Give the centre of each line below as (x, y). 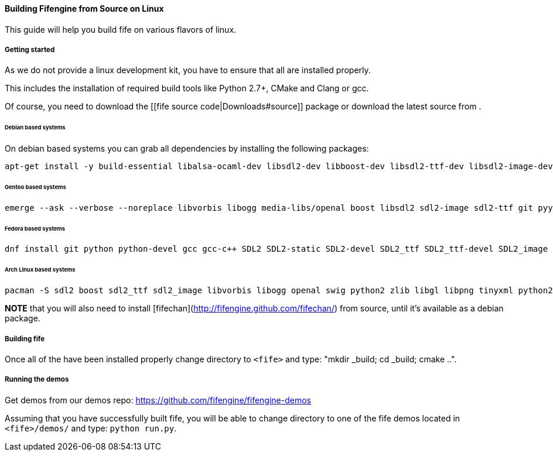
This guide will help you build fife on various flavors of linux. (121, 29)
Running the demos (37, 380)
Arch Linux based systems (40, 270)
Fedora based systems (35, 228)
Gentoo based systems (35, 187)
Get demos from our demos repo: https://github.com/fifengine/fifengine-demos (158, 400)
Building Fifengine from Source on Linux (84, 8)
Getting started (30, 50)
